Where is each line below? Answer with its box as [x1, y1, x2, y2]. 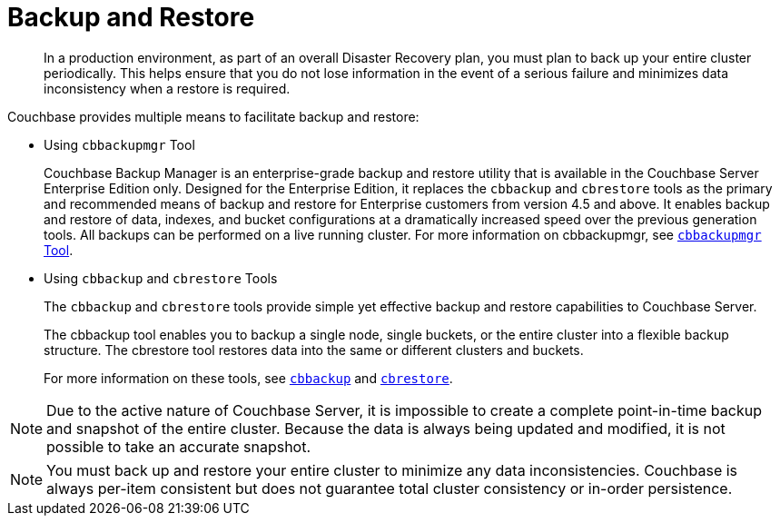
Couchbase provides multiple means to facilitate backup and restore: [7, 108, 420, 124]
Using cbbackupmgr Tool [44, 136, 195, 153]
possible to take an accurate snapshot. [46, 437, 311, 456]
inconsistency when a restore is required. [44, 80, 291, 96]
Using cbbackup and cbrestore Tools [44, 270, 278, 286]
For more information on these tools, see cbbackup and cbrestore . [44, 370, 453, 386]
